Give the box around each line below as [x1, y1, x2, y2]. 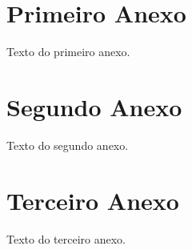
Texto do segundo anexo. [6, 136, 129, 153]
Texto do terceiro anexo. [6, 230, 126, 247]
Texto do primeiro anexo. [6, 43, 130, 60]
